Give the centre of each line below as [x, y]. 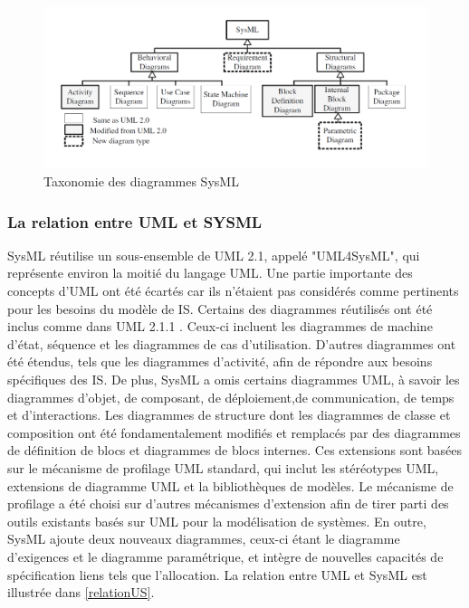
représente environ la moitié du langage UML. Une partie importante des [210, 273]
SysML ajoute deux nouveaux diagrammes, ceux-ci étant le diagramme [204, 539]
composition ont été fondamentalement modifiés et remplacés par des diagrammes [234, 432]
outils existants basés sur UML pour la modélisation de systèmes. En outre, [217, 521]
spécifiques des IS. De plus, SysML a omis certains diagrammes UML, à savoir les [234, 380]
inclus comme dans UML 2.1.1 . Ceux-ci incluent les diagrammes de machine [220, 326]
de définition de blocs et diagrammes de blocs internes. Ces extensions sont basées [235, 450]
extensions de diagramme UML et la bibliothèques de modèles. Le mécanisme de [230, 485]
